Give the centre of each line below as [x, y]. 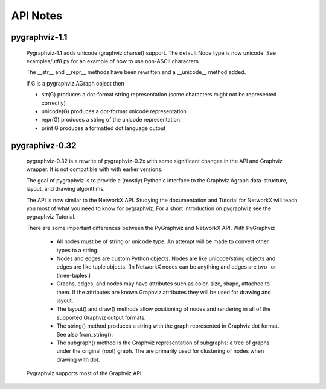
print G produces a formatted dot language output [104, 128]
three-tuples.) [74, 275]
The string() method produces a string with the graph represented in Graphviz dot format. [168, 326]
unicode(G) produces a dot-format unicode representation [114, 111]
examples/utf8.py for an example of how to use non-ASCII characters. [113, 61]
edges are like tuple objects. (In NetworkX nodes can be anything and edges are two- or [166, 267]
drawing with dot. [78, 359]
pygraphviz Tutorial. [51, 217]
